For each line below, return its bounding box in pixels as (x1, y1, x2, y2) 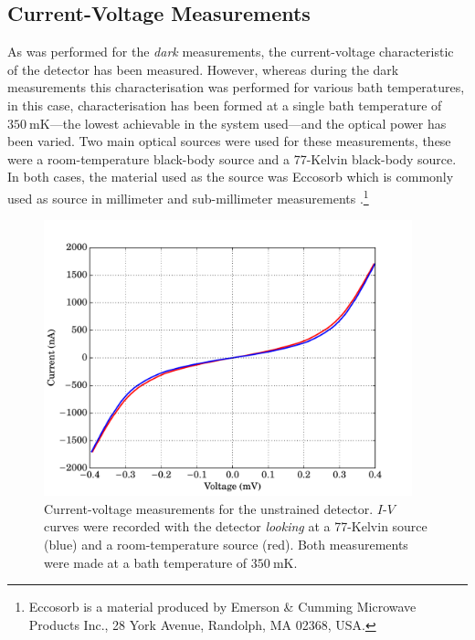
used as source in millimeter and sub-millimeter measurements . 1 (7, 185, 369, 207)
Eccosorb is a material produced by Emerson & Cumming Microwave (28, 597, 417, 616)
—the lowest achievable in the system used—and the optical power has (49, 113, 447, 132)
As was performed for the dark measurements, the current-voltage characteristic (7, 42, 454, 61)
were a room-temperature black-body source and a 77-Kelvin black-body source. (7, 149, 457, 168)
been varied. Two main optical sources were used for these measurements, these (7, 131, 451, 151)
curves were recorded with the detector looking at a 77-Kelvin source (44, 517, 427, 536)
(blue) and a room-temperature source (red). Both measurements (44, 535, 408, 554)
